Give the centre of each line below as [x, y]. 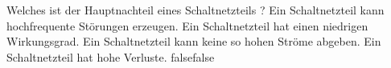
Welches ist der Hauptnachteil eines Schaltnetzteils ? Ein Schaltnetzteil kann [195, 10]
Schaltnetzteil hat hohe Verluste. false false [111, 56]
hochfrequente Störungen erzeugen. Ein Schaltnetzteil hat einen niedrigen [187, 25]
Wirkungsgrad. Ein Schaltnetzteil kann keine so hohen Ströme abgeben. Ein [194, 41]
